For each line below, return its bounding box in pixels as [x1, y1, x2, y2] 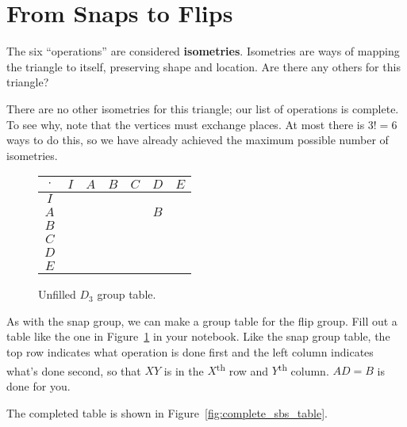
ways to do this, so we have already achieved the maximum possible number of [6, 132, 389, 148]
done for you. [6, 377, 71, 394]
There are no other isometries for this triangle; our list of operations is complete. [6, 100, 399, 116]
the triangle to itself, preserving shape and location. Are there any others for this [6, 58, 401, 74]
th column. [278, 360, 329, 379]
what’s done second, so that [6, 362, 141, 379]
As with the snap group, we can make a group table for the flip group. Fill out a [6, 312, 397, 329]
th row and [216, 360, 269, 379]
